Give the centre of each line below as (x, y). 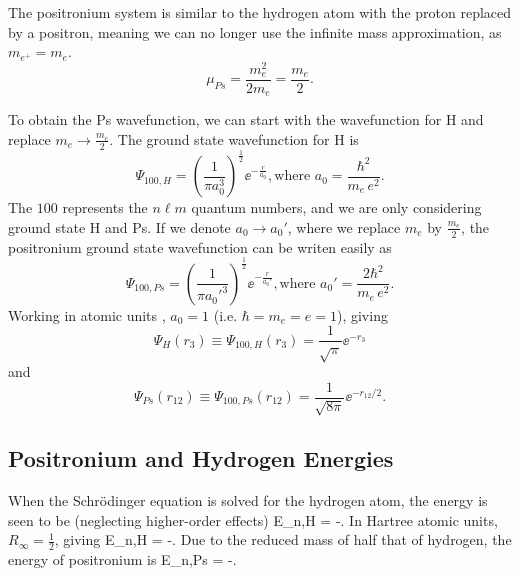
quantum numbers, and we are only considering (336, 207)
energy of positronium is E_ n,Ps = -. (122, 559)
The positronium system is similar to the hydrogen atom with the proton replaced (260, 12)
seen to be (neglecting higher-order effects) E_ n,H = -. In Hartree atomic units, (253, 519)
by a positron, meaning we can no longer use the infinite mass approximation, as (255, 31)
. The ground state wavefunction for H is (234, 138)
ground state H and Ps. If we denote (119, 226)
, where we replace (344, 226)
